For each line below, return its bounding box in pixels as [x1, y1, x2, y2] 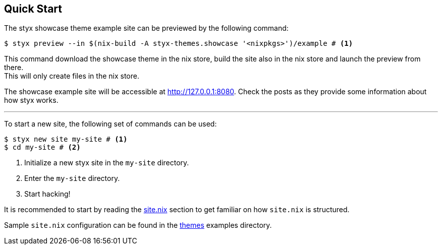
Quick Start [4, 3, 62, 15]
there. [4, 63, 24, 72]
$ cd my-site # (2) [4, 143, 81, 152]
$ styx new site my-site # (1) [4, 135, 128, 144]
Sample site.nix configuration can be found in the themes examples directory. [4, 221, 272, 230]
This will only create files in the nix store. [4, 72, 139, 81]
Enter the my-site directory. [24, 174, 120, 183]
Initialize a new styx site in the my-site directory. [24, 158, 189, 167]
